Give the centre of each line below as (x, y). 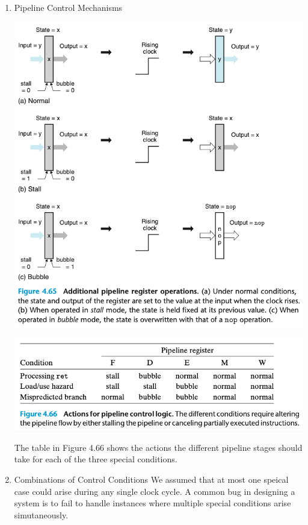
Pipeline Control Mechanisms (68, 7)
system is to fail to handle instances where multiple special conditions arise (152, 503)
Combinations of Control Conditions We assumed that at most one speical (151, 479)
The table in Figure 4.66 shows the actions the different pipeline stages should (158, 447)
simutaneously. (41, 514)
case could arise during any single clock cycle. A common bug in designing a (155, 491)
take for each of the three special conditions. (96, 459)
